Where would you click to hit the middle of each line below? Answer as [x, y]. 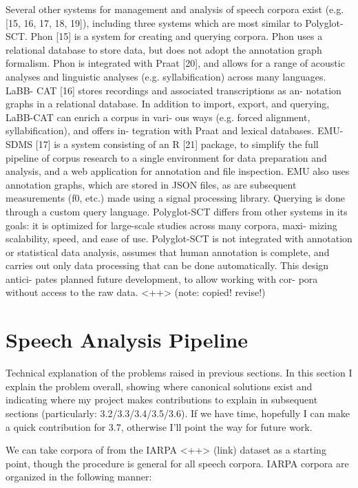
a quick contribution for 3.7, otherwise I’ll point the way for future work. [159, 426]
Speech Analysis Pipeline [127, 340]
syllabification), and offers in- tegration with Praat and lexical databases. [160, 130]
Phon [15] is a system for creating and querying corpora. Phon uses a [177, 36]
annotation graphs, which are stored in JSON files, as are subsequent [151, 184]
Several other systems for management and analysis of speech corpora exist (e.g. [175, 9]
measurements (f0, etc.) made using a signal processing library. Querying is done [176, 198]
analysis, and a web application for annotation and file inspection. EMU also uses [178, 171]
